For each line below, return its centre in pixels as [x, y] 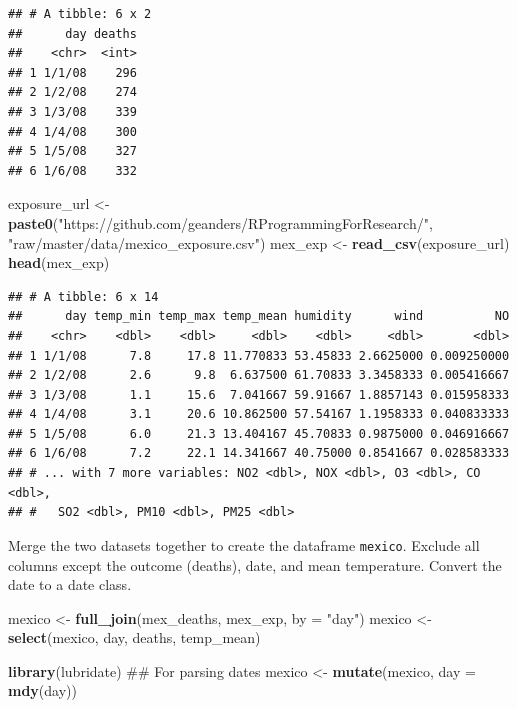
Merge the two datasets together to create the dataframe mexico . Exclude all [244, 544]
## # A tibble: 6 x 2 [80, 14]
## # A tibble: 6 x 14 [83, 296]
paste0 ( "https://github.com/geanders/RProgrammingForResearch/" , [220, 222]
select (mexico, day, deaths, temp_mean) [134, 637]
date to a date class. [70, 584]
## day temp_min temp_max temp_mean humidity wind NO [259, 316]
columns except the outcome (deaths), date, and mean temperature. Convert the [255, 564]
